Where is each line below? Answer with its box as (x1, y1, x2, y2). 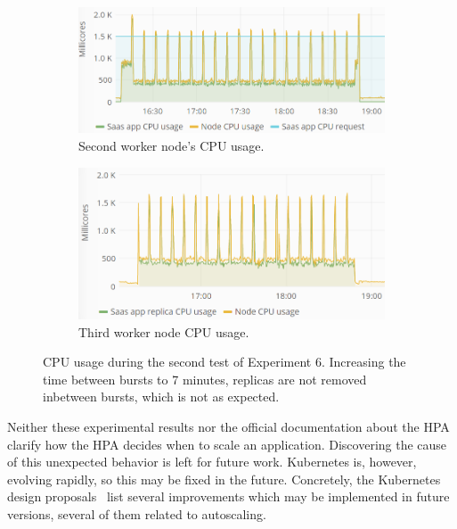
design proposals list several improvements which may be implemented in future (7, 487, 450, 506)
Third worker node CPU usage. (78, 322, 249, 341)
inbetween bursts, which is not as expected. (43, 387, 280, 406)
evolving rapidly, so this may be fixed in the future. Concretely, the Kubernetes (7, 469, 441, 488)
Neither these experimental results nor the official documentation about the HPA (7, 417, 450, 435)
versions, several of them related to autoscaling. (7, 504, 266, 523)
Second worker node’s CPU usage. (78, 136, 265, 154)
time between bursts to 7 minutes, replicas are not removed (43, 369, 367, 388)
